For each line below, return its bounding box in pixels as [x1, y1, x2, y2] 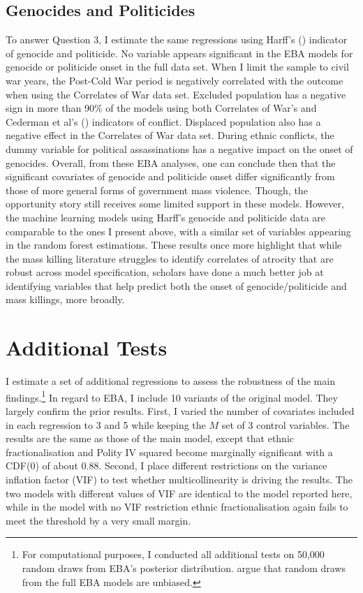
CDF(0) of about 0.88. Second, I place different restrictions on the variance [6, 458, 327, 473]
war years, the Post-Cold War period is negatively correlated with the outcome [6, 73, 343, 87]
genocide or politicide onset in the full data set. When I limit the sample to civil [6, 59, 349, 74]
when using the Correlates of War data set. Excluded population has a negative [6, 87, 346, 101]
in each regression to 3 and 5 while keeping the [6, 417, 206, 432]
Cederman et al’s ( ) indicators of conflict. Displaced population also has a [6, 114, 321, 129]
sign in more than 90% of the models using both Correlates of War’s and [6, 101, 317, 115]
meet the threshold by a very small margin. [6, 513, 191, 527]
